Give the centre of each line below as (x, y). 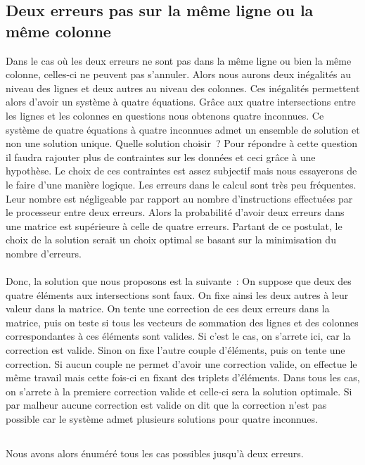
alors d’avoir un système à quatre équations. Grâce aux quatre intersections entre (181, 102)
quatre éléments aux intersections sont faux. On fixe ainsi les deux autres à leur (177, 294)
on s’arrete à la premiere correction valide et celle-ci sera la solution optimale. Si (179, 391)
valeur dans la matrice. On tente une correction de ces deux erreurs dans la (168, 308)
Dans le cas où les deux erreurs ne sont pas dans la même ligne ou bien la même (179, 60)
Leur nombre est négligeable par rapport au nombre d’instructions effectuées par (179, 198)
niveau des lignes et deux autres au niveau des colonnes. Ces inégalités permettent (183, 88)
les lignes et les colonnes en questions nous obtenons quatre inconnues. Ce (165, 115)
